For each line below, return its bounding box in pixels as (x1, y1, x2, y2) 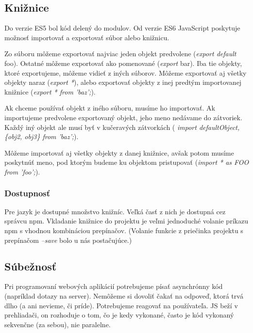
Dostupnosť (4, 187, 51, 199)
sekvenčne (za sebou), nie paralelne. (4, 319, 111, 329)
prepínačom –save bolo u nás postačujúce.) (4, 235, 132, 245)
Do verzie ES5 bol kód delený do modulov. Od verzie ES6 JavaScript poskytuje (4, 23, 240, 33)
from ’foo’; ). (4, 166, 40, 176)
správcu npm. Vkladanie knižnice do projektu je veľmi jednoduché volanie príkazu (4, 216, 248, 226)
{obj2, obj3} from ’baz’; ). (4, 131, 79, 142)
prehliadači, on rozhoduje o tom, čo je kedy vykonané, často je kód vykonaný (4, 310, 234, 320)
